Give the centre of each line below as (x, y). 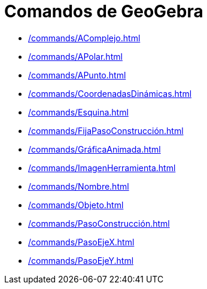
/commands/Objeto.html (76, 205)
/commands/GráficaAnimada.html (95, 149)
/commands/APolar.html (75, 56)
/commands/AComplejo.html (84, 38)
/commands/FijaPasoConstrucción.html (106, 130)
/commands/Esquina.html (78, 112)
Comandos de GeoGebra (104, 11)
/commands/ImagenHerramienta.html (102, 168)
